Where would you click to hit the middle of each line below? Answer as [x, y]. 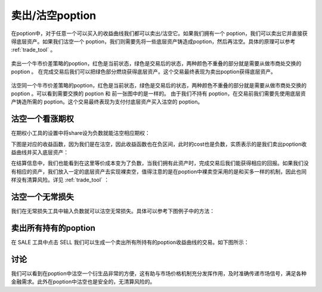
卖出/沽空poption [54, 15]
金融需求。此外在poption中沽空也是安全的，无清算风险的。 [83, 282]
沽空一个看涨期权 [42, 119]
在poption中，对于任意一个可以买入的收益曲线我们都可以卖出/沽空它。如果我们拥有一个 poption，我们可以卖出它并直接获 [160, 33]
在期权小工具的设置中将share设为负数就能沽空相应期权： [80, 133]
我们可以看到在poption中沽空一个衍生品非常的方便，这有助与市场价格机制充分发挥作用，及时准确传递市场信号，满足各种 [159, 273]
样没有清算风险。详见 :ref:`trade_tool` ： [60, 180]
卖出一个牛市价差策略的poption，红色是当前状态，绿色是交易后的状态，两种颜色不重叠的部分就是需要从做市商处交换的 [156, 63]
